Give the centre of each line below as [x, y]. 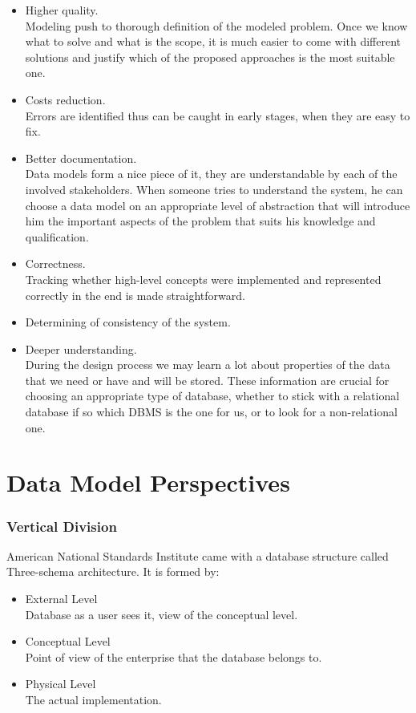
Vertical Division [62, 526]
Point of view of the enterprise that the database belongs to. [174, 656]
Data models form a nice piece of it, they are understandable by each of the [211, 174]
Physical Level [61, 684]
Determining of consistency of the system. [128, 322]
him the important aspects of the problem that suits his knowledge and [200, 221]
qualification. [57, 236]
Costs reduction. [65, 99]
